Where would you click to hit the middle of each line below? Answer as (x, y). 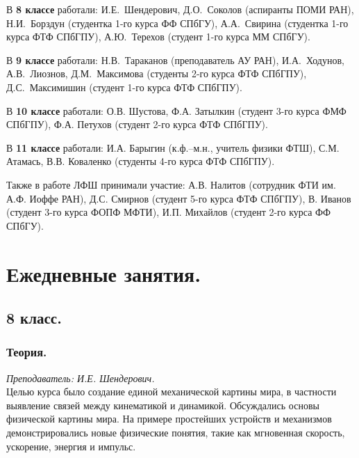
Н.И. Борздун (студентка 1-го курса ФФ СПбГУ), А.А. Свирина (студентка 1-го (177, 23)
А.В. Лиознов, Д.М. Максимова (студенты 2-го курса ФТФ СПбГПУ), (157, 73)
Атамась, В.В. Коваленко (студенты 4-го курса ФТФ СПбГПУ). (141, 161)
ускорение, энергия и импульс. (71, 446)
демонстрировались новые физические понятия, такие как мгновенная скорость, (176, 433)
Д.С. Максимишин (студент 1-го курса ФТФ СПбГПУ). (124, 87)
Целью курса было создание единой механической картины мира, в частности (172, 392)
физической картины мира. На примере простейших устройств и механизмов (169, 419)
